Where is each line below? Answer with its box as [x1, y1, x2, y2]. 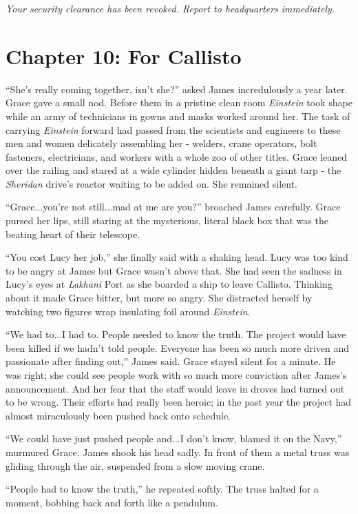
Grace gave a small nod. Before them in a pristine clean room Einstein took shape [6, 95, 352, 110]
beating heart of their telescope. [6, 226, 140, 241]
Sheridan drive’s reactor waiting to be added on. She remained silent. [6, 176, 298, 190]
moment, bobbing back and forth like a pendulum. [6, 495, 218, 509]
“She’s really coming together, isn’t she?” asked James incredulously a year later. [6, 81, 348, 96]
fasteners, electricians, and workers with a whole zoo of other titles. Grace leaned [6, 149, 348, 164]
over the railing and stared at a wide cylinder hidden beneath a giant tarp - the [6, 163, 341, 177]
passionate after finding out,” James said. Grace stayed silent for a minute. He [6, 354, 336, 368]
